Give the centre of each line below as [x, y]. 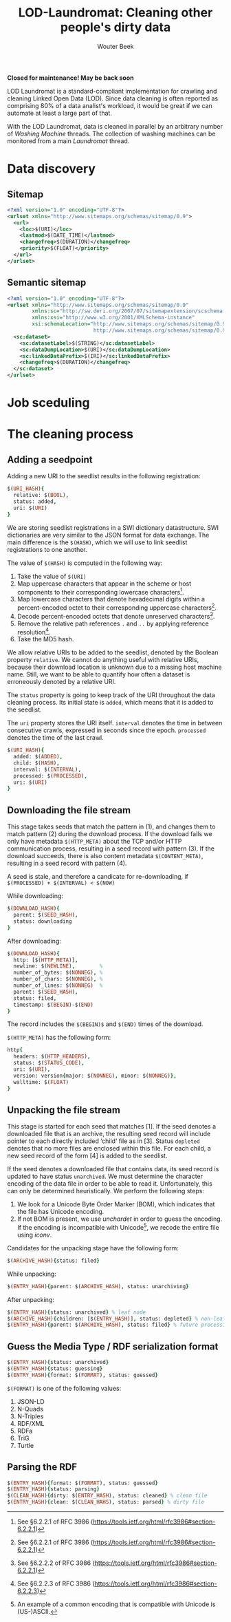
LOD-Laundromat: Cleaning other [115, 13]
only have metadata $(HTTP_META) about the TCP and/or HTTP [95, 842]
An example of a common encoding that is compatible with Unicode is [116, 1604]
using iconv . [34, 1235]
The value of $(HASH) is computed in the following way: [85, 563]
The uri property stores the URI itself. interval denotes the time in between [115, 723]
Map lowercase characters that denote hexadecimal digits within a [111, 599]
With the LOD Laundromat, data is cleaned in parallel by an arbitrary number [115, 126]
